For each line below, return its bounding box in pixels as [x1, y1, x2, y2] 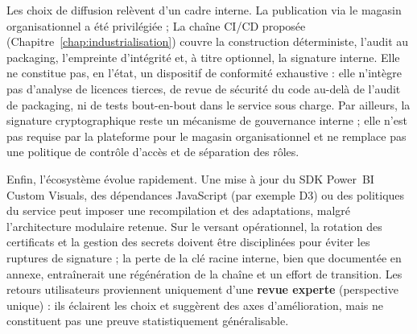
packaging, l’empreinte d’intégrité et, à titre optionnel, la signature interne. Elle [6, 48, 400, 65]
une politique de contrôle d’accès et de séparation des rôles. [6, 143, 299, 160]
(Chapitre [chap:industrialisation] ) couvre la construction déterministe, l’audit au [6, 33, 409, 50]
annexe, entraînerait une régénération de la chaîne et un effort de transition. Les [6, 265, 403, 282]
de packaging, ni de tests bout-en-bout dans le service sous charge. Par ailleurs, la [6, 96, 411, 113]
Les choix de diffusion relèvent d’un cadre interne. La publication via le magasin [6, 2, 402, 18]
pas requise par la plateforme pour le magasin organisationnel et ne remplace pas [6, 127, 407, 144]
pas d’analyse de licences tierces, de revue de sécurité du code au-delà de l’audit [6, 80, 401, 97]
